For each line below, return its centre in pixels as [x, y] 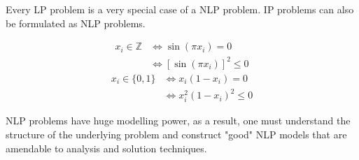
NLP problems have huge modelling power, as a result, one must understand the [178, 121]
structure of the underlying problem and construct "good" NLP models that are [176, 134]
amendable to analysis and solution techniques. [106, 148]
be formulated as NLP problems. [76, 23]
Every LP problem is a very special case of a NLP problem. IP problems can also [180, 9]
